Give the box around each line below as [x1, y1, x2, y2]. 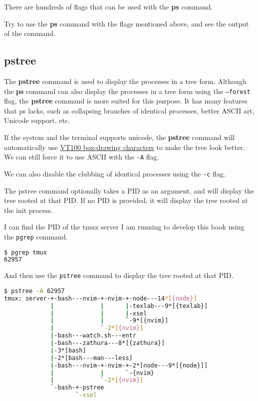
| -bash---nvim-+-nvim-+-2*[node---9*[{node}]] [50, 361, 208, 369]
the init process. [4, 204, 53, 215]
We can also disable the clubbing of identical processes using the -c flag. [4, 168, 226, 178]
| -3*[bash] [50, 346, 86, 354]
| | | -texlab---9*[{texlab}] [50, 302, 208, 309]
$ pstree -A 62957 [4, 287, 65, 294]
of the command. [4, 28, 56, 38]
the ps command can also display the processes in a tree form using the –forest [4, 85, 251, 96]
